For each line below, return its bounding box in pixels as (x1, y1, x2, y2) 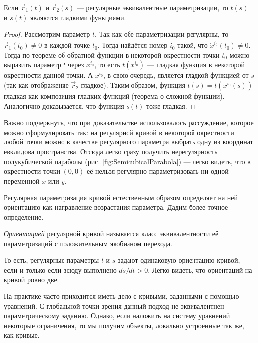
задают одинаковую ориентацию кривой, (118, 255, 240, 265)
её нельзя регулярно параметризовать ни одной (86, 166, 229, 176)
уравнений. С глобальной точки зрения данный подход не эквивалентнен (4, 300, 224, 311)
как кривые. (4, 330, 40, 340)
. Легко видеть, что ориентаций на (148, 264, 252, 274)
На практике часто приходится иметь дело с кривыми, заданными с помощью (4, 291, 239, 301)
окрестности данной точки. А (4, 70, 93, 80)
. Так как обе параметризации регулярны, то (94, 29, 229, 39)
